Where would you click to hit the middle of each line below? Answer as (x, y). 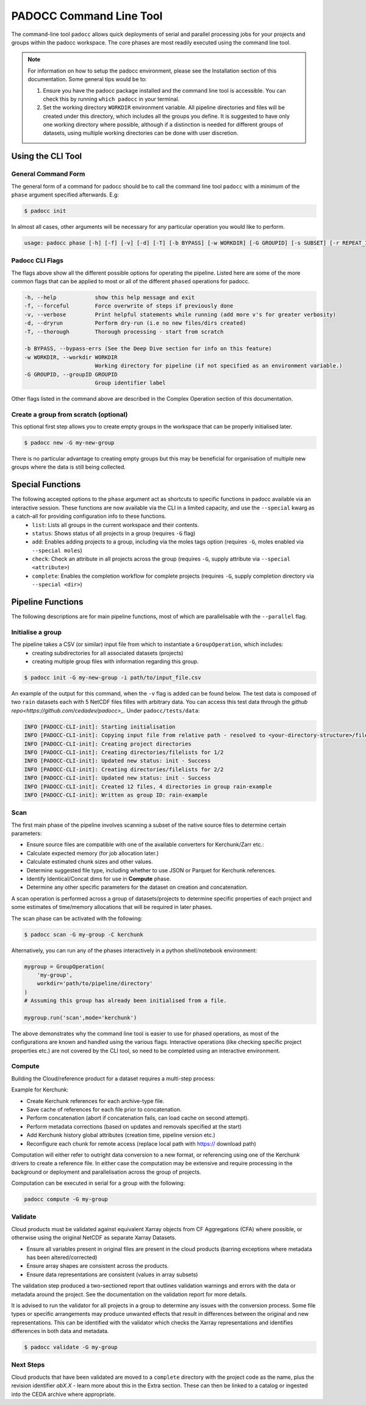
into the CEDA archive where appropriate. (63, 1394)
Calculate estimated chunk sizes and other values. (90, 862)
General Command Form (48, 174)
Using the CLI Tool (47, 156)
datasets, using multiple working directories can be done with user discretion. (141, 133)
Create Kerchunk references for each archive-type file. (95, 1101)
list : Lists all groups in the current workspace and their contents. (116, 525)
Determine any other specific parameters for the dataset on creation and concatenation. (137, 887)
